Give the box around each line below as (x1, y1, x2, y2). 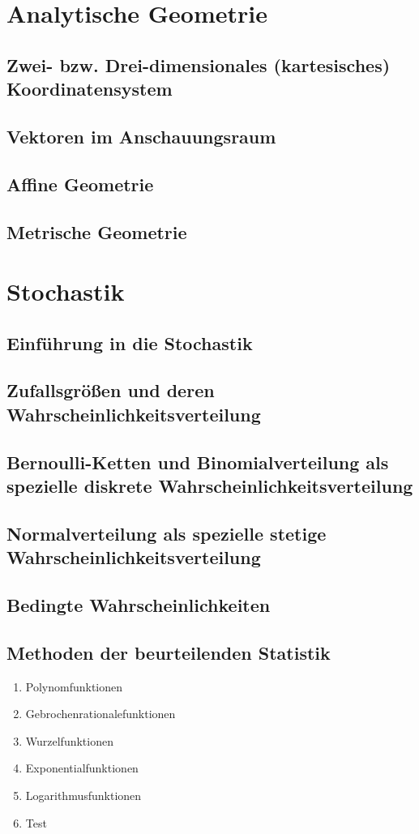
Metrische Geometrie (6, 219, 187, 244)
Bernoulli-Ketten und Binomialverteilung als (6, 449, 389, 474)
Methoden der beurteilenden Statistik (6, 639, 331, 665)
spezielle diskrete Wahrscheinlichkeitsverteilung (6, 473, 413, 498)
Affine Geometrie (6, 171, 154, 196)
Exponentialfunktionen (25, 759, 139, 776)
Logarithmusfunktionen (25, 786, 142, 803)
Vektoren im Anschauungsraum (6, 123, 276, 148)
